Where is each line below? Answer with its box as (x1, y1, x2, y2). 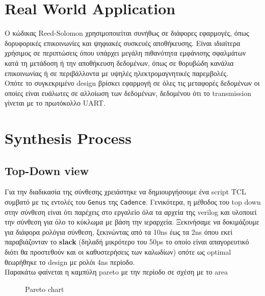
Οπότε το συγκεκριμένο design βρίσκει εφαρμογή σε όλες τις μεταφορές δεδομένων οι (5, 78, 260, 88)
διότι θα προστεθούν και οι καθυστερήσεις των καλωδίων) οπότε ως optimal (5, 246, 231, 257)
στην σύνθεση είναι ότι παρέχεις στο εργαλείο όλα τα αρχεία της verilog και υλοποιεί (5, 206, 257, 217)
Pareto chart (25, 283, 64, 294)
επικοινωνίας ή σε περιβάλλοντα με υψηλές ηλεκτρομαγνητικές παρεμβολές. (5, 67, 228, 78)
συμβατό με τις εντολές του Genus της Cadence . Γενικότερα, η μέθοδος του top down (5, 196, 261, 207)
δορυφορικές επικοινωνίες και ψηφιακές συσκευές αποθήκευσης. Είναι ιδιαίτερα (5, 37, 241, 48)
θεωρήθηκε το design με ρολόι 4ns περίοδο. (5, 256, 135, 267)
